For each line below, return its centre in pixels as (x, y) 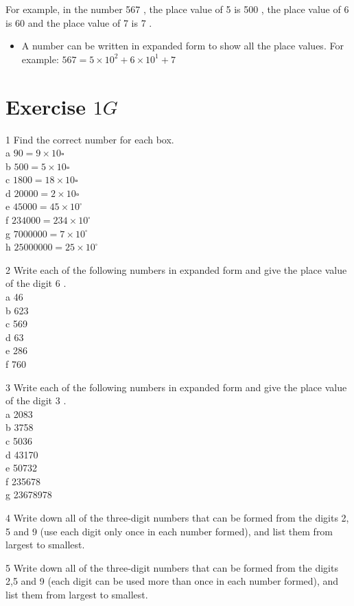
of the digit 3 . (36, 400)
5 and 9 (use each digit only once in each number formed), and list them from (169, 531)
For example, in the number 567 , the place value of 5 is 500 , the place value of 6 (177, 9)
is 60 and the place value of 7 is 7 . (79, 22)
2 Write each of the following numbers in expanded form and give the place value (176, 269)
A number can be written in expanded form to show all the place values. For (182, 46)
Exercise (46, 106)
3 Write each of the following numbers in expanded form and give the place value (176, 387)
